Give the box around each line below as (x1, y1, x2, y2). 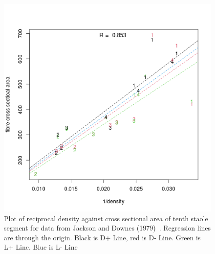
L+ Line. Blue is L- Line (4, 242, 78, 252)
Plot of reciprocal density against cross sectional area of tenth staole (4, 213, 208, 223)
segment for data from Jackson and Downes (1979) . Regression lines (4, 223, 211, 233)
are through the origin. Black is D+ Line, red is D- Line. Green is (4, 232, 201, 242)
